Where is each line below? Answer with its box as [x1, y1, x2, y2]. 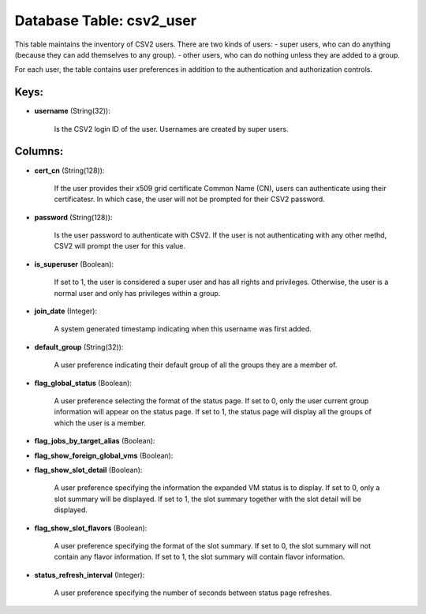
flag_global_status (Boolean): [34, 378, 132, 387]
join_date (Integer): [34, 306, 98, 316]
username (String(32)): [34, 107, 110, 116]
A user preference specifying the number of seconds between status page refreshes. [54, 588, 332, 597]
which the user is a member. [54, 418, 146, 428]
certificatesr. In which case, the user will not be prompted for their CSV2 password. [54, 194, 325, 204]
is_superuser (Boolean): [34, 259, 114, 268]
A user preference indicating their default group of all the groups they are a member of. [54, 360, 338, 370]
